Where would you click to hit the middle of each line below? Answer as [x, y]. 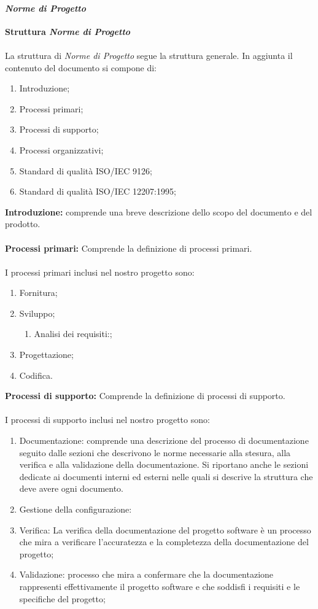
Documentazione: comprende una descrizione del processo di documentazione [164, 440]
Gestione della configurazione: [76, 509]
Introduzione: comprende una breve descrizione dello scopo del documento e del [159, 211]
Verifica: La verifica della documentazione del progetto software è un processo [165, 529]
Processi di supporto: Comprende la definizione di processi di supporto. [145, 396]
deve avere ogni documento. [71, 488]
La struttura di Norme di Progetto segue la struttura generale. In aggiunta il [149, 55]
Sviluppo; [37, 313]
